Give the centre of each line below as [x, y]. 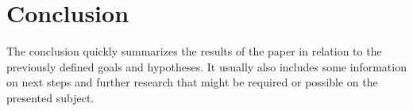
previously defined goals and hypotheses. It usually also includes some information [206, 66]
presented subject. [50, 97]
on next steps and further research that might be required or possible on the [192, 82]
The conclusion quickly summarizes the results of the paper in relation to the [194, 51]
